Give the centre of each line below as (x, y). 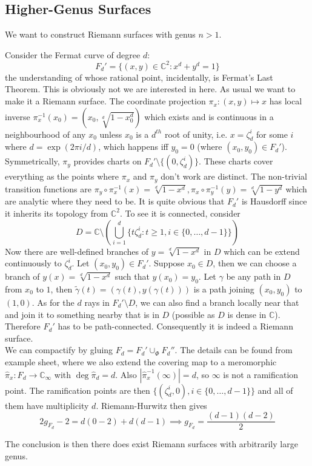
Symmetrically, (32, 161)
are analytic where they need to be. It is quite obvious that (115, 201)
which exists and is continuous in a (209, 116)
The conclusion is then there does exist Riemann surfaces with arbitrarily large (151, 444)
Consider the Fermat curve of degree (73, 54)
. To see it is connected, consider (180, 213)
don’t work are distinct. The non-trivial (234, 176)
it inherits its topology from (57, 213)
